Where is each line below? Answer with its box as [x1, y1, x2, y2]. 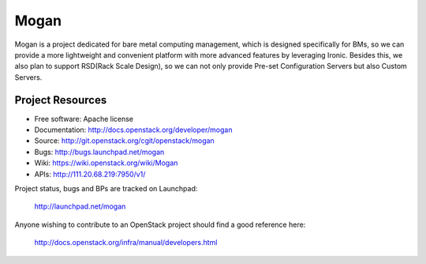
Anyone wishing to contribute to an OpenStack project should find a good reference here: [14, 220, 306, 229]
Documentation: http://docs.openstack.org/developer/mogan [34, 125, 233, 134]
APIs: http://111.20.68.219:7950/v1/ [34, 169, 146, 179]
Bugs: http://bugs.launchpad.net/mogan [34, 147, 165, 157]
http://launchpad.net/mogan [34, 202, 126, 211]
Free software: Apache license [34, 114, 134, 123]
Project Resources [14, 93, 107, 107]
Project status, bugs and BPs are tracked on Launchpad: [14, 183, 198, 193]
